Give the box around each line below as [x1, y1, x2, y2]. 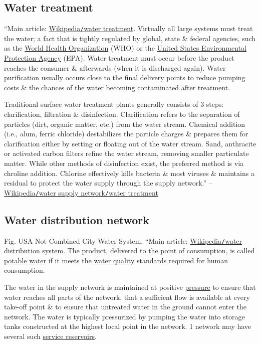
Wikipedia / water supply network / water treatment [4, 187, 158, 198]
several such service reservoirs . [4, 331, 97, 341]
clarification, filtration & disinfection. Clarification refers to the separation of [4, 109, 240, 119]
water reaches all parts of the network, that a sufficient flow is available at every [4, 291, 250, 302]
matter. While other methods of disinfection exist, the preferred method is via [4, 157, 244, 168]
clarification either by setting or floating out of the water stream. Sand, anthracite [4, 138, 256, 148]
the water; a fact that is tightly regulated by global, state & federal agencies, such [4, 33, 256, 43]
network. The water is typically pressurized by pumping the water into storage [4, 311, 245, 321]
